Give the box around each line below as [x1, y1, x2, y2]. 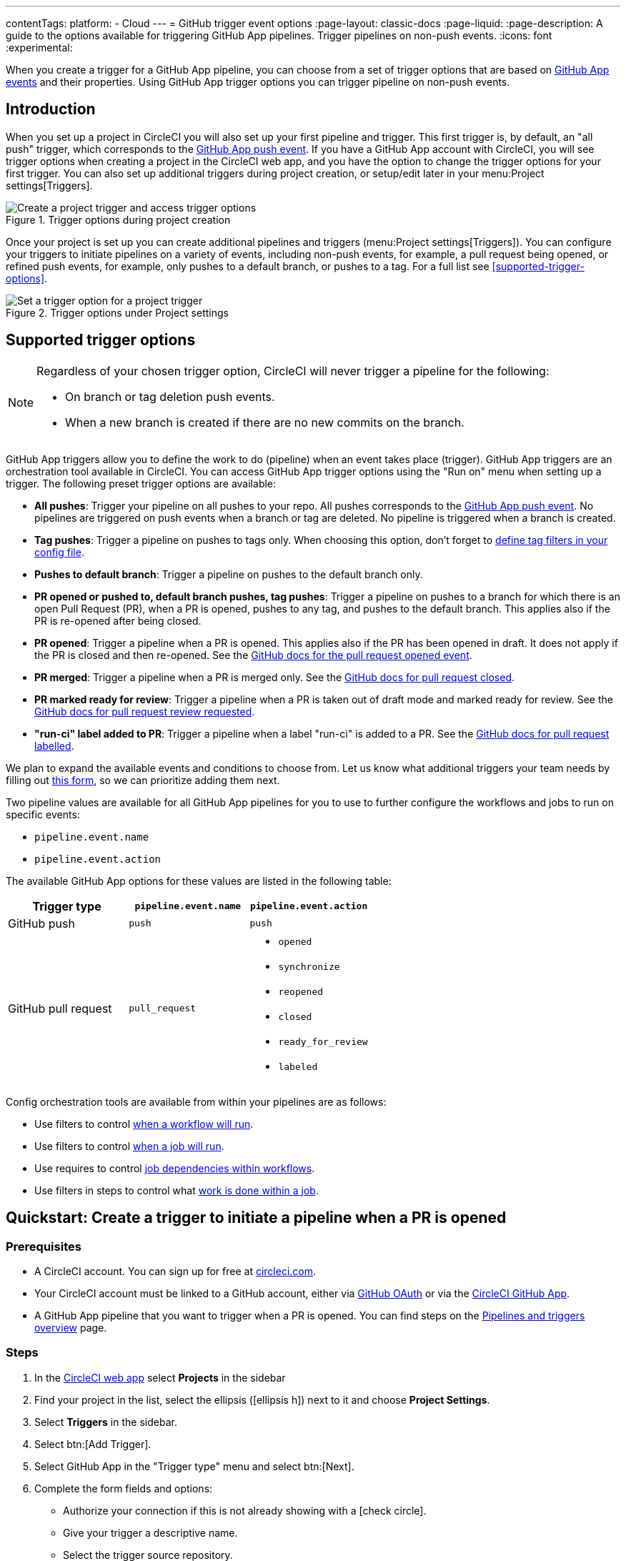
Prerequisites [6, 1239, 81, 1254]
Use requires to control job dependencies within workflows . [34, 1161, 315, 1174]
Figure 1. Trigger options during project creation [6, 213, 231, 226]
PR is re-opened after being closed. [34, 614, 202, 627]
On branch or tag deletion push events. [65, 389, 275, 404]
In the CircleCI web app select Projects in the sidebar [34, 1371, 286, 1384]
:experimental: [6, 41, 73, 54]
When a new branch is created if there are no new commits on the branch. [65, 415, 464, 430]
